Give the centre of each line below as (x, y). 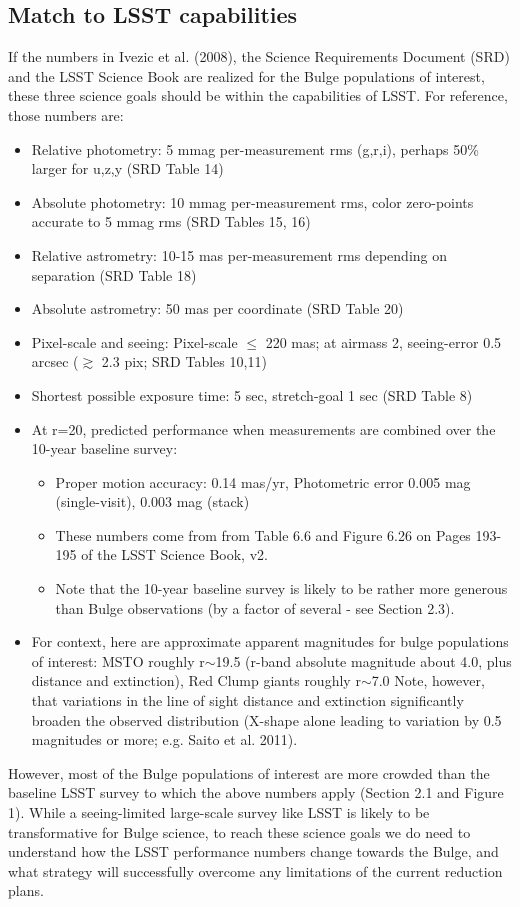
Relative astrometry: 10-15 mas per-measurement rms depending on (239, 254)
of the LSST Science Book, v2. (174, 554)
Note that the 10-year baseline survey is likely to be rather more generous (281, 588)
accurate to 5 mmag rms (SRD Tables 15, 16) (171, 221)
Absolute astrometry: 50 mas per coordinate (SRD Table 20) (217, 308)
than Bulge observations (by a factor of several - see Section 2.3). (255, 607)
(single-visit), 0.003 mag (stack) (152, 501)
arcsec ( (55, 361)
